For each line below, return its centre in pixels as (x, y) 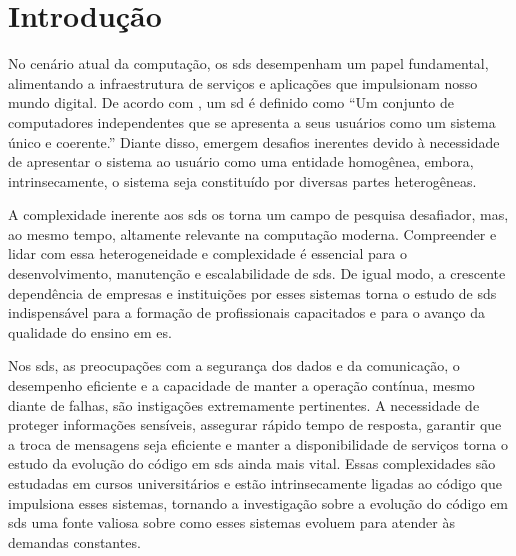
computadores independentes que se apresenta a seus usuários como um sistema (252, 121)
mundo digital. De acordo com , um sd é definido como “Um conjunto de (231, 102)
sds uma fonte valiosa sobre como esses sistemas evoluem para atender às (231, 522)
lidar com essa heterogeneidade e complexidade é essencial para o (207, 253)
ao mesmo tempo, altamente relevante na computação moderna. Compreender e (252, 233)
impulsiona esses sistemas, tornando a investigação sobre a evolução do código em (258, 502)
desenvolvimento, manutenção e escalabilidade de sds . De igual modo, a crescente (257, 273)
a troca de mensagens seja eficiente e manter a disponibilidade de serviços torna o (258, 443)
